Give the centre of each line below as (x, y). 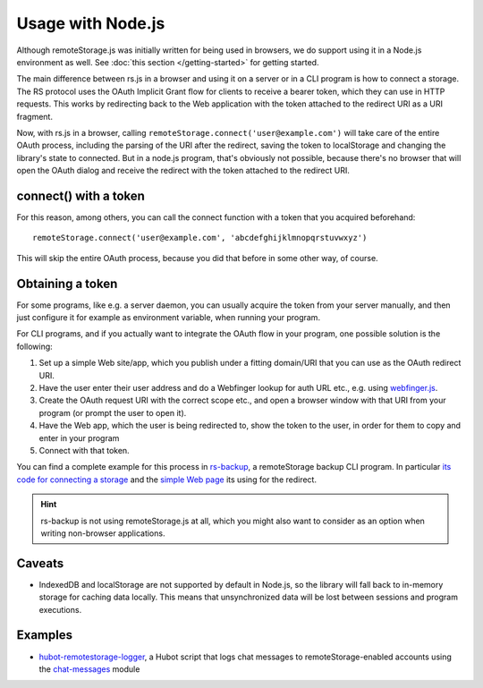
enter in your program (79, 437)
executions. (60, 609)
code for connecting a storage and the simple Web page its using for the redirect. (167, 480)
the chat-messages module (89, 669)
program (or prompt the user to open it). (113, 412)
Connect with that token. (84, 450)
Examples (45, 635)
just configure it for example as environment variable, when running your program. (169, 318)
